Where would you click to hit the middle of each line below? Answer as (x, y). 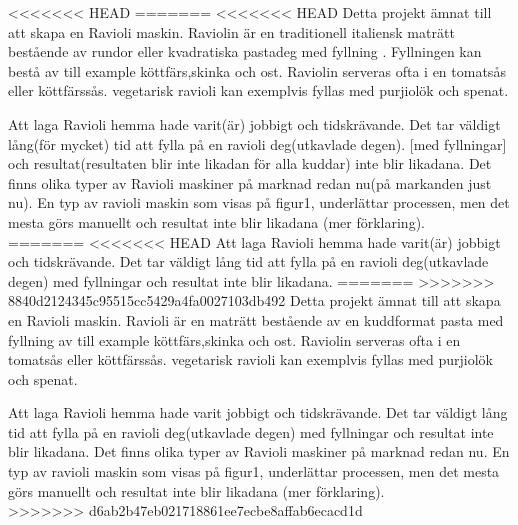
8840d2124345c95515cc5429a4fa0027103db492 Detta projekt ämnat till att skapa (254, 300)
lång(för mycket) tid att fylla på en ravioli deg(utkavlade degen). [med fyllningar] (257, 143)
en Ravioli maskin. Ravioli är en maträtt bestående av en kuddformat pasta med (256, 319)
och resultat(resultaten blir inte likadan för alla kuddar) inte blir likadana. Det (250, 163)
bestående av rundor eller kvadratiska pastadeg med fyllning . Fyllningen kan (245, 51)
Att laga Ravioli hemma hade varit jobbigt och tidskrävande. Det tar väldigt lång (258, 412)
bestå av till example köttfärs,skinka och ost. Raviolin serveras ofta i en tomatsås (257, 70)
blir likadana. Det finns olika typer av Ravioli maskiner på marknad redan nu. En (259, 451)
